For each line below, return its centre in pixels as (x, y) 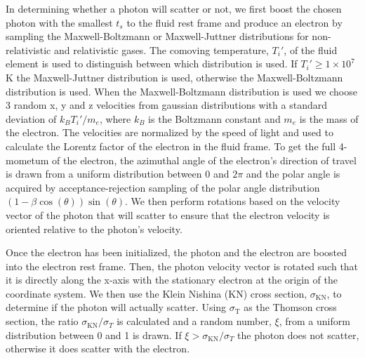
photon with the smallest (59, 22)
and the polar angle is (293, 174)
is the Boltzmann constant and (214, 118)
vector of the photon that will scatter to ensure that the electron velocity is (168, 214)
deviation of (31, 118)
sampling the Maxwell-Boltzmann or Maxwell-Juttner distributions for (157, 36)
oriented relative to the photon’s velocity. (94, 228)
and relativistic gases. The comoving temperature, (161, 49)
